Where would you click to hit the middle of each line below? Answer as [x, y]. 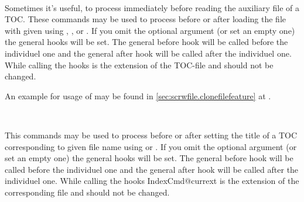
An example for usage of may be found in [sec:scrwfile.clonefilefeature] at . [138, 95]
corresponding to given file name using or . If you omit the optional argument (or [151, 146]
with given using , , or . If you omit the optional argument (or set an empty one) [150, 30]
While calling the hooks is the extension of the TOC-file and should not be [139, 65]
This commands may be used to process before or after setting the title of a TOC [151, 135]
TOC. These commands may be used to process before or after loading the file [145, 19]
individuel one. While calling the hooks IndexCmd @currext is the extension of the [152, 181]
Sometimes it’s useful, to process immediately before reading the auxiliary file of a [152, 7]
